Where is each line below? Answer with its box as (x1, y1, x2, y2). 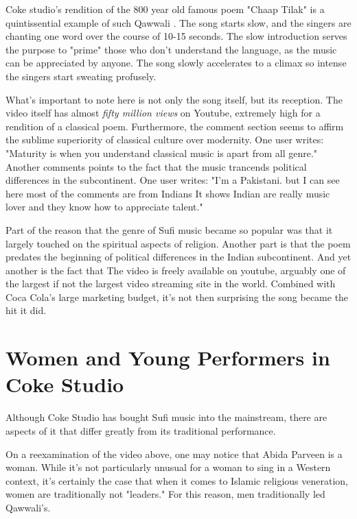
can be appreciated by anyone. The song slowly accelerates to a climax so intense (5, 56, 347, 70)
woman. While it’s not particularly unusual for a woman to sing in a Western (5, 460, 331, 474)
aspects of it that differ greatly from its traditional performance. (5, 423, 276, 437)
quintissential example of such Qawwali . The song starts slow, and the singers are (5, 15, 352, 29)
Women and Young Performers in (5, 343, 330, 372)
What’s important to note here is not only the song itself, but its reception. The (5, 92, 343, 106)
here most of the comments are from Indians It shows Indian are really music (5, 186, 330, 200)
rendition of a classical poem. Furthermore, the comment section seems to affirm (5, 119, 344, 133)
